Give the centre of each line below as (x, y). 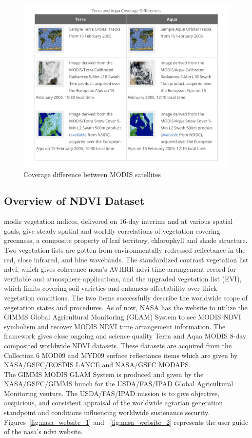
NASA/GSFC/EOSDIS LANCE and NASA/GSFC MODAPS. (97, 365)
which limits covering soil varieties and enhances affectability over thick (111, 288)
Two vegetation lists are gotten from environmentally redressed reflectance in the (125, 249)
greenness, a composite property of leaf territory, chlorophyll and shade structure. (126, 240)
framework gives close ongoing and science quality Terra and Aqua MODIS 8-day (125, 336)
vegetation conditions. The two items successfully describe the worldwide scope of (126, 297)
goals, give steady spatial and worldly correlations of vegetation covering (112, 230)
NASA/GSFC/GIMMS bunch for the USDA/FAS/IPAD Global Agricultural (119, 384)
